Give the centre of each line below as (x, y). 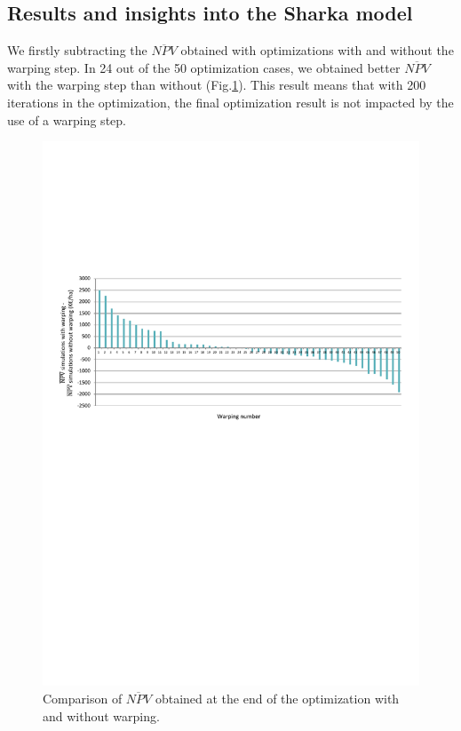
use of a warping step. (67, 119)
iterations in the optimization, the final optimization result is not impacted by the (230, 102)
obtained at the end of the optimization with (277, 698)
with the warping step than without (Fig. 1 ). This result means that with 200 (217, 85)
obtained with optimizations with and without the (317, 50)
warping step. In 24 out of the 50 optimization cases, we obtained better (204, 67)
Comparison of (83, 698)
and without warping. (101, 715)
